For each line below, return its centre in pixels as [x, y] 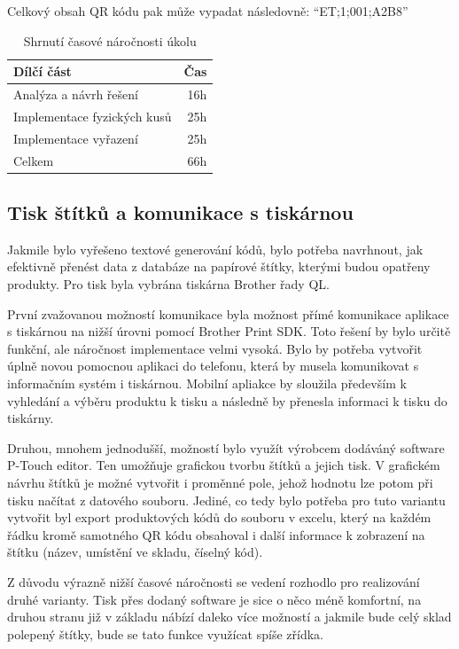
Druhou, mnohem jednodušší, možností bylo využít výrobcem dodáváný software [226, 447]
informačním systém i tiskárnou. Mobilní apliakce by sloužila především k [207, 383]
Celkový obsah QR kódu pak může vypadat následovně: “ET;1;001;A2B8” [208, 11]
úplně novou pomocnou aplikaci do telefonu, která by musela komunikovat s [213, 366]
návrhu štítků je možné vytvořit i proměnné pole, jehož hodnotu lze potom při [220, 482]
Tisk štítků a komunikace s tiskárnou [180, 212]
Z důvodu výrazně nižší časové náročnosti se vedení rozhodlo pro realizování [214, 581]
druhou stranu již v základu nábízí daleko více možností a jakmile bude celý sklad [229, 617]
